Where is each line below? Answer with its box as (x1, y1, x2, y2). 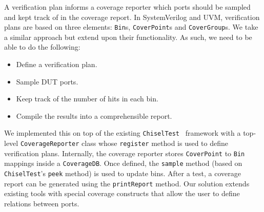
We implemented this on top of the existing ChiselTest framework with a (4, 128, 241, 138)
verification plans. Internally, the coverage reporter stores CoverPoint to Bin (4, 147, 245, 158)
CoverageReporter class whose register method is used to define (20, 138, 229, 149)
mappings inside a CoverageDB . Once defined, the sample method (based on (4, 158, 242, 168)
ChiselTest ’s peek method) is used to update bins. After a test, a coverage (4, 168, 241, 179)
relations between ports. (4, 198, 79, 208)
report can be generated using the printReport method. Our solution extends (4, 178, 250, 188)
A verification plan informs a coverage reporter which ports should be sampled (4, 2, 251, 12)
